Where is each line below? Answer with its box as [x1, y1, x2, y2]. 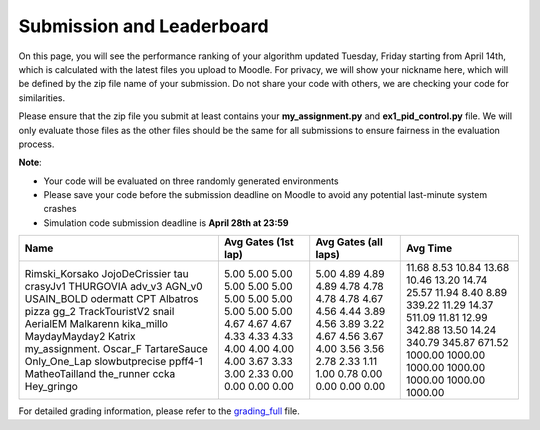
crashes [43, 203, 77, 215]
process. [18, 138, 55, 150]
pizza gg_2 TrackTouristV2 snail [24, 305, 175, 319]
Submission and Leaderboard [18, 15, 269, 37]
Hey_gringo [24, 380, 79, 394]
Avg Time [405, 241, 453, 255]
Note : [18, 156, 42, 169]
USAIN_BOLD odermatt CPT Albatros [24, 292, 199, 306]
